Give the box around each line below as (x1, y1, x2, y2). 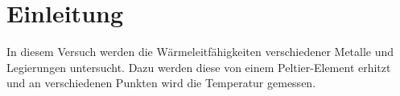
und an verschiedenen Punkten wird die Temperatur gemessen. (6, 74, 316, 91)
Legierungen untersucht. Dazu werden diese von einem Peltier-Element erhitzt (6, 58, 391, 75)
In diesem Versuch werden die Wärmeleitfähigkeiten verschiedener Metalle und (6, 43, 394, 60)
